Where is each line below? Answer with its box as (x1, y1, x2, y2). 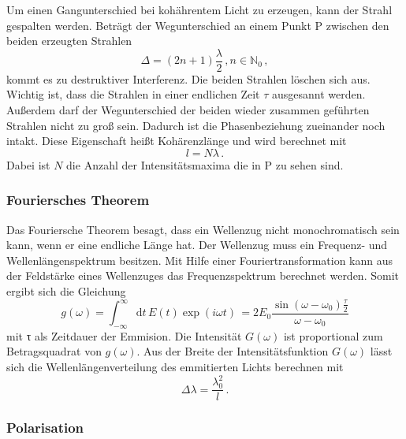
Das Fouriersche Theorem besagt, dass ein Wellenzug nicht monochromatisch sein (6, 221, 400, 237)
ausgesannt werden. (271, 86, 366, 102)
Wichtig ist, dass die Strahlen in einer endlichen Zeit (6, 86, 260, 102)
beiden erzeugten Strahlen (6, 32, 132, 49)
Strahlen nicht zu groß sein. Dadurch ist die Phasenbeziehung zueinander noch (6, 117, 386, 133)
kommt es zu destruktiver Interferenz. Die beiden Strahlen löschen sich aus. (6, 70, 371, 87)
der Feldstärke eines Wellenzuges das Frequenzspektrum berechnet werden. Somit (6, 267, 399, 284)
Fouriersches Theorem (6, 190, 150, 210)
